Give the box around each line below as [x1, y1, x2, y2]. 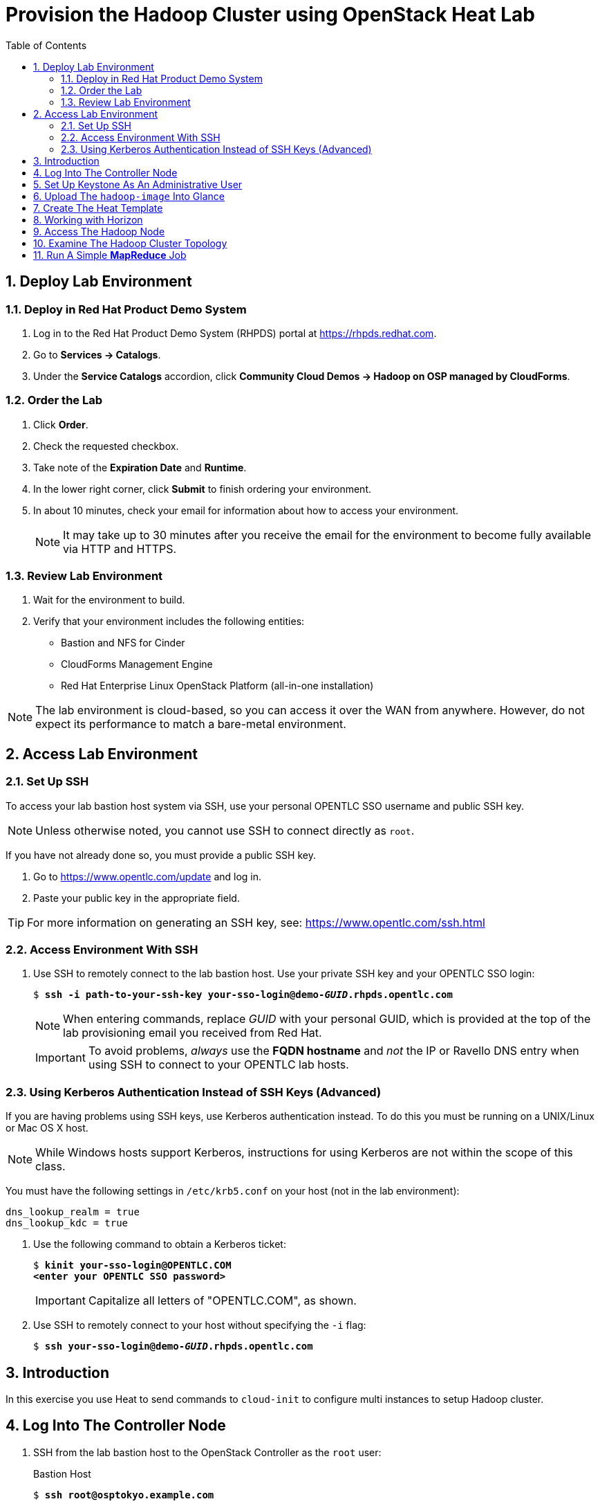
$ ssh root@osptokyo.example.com [33, 1489, 214, 1500]
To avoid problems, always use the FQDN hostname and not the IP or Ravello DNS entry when [88, 1044, 579, 1058]
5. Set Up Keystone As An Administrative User [33, 178, 243, 190]
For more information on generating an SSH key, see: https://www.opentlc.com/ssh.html [27, 915, 485, 929]
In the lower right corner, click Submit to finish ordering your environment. [33, 482, 371, 495]
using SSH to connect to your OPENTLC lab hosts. [88, 1058, 349, 1072]
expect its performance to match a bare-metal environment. [35, 717, 346, 732]
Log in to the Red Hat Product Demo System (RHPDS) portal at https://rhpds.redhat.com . [33, 327, 437, 339]
